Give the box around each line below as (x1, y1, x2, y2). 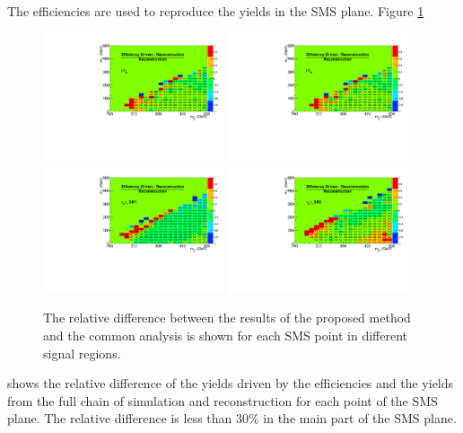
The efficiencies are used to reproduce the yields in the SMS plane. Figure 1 (7, 2, 424, 20)
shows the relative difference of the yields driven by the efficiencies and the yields (7, 374, 454, 393)
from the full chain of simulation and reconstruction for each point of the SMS (7, 391, 438, 410)
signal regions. (43, 343, 121, 362)
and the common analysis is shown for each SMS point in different (43, 326, 407, 345)
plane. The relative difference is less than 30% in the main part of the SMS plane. (7, 409, 457, 428)
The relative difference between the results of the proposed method (43, 308, 411, 327)
